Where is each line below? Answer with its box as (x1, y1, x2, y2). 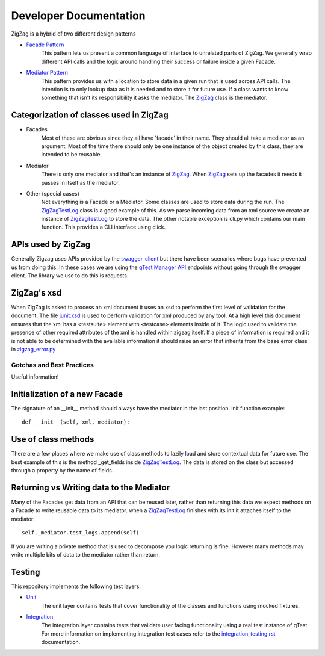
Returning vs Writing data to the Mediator (11, 482, 170, 493)
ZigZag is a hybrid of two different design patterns (11, 30, 136, 37)
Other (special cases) (26, 190, 79, 197)
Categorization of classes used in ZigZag (11, 110, 169, 120)
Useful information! (11, 373, 59, 380)
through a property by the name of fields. (11, 467, 114, 474)
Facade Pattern (26, 41, 64, 48)
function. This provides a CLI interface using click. (41, 223, 166, 231)
